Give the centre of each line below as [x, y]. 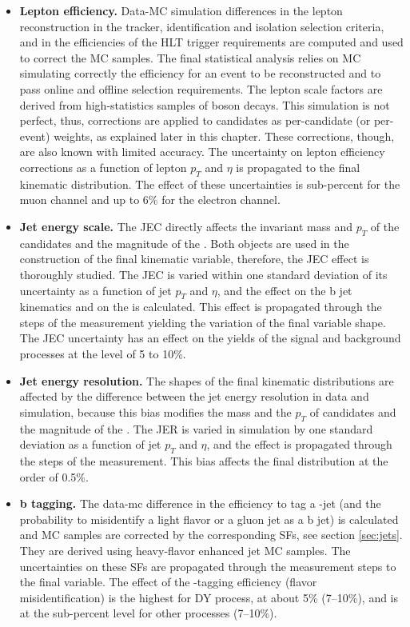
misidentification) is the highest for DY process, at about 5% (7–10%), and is [209, 597]
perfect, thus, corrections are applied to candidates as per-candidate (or [195, 120]
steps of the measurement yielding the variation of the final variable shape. [203, 322]
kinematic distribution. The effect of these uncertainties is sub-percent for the [210, 184]
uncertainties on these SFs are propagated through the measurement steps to [208, 566]
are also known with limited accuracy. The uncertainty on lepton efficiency [202, 152]
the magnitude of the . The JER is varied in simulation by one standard [196, 428]
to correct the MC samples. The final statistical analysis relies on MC [190, 57]
